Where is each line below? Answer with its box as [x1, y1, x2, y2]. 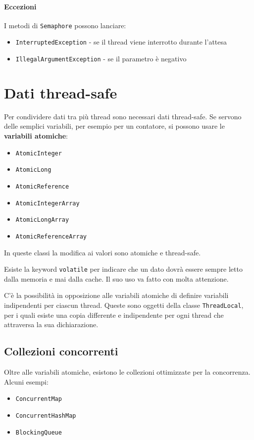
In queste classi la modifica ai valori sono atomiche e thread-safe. [4, 247, 201, 257]
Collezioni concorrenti [4, 343, 118, 359]
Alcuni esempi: [4, 376, 49, 387]
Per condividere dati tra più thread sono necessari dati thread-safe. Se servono [4, 111, 242, 121]
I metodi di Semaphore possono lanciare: [4, 20, 126, 30]
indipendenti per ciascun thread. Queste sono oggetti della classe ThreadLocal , [4, 300, 244, 310]
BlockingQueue [15, 429, 62, 436]
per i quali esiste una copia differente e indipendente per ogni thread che [4, 309, 224, 320]
